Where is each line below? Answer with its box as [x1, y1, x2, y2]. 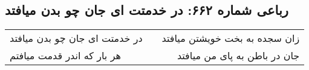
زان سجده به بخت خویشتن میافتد [161, 31, 300, 45]
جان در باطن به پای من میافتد [177, 48, 300, 63]
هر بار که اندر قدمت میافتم [10, 48, 121, 63]
